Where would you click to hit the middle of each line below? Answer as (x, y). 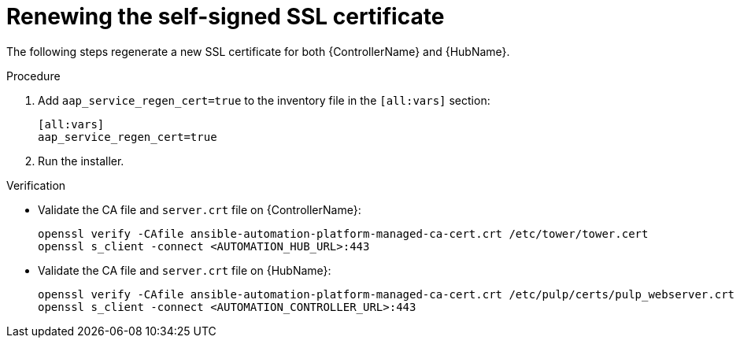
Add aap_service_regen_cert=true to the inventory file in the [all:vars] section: (264, 100)
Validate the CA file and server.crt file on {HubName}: (185, 270)
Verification (36, 185)
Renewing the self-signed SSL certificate (226, 17)
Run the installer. (81, 161)
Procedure (33, 76)
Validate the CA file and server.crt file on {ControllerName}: (200, 209)
